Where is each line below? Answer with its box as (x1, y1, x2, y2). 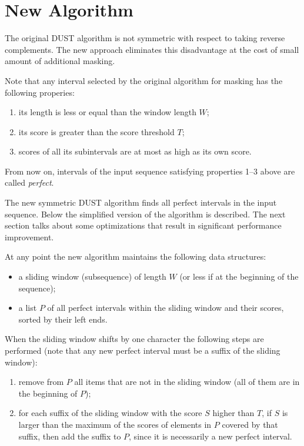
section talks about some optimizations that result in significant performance (5, 219, 282, 232)
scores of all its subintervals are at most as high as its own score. (18, 145, 252, 157)
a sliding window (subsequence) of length (18, 270, 166, 283)
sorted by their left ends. (18, 313, 108, 325)
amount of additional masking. (5, 55, 115, 67)
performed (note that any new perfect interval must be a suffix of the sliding (5, 344, 280, 356)
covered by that (222, 418, 278, 430)
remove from (18, 375, 64, 388)
